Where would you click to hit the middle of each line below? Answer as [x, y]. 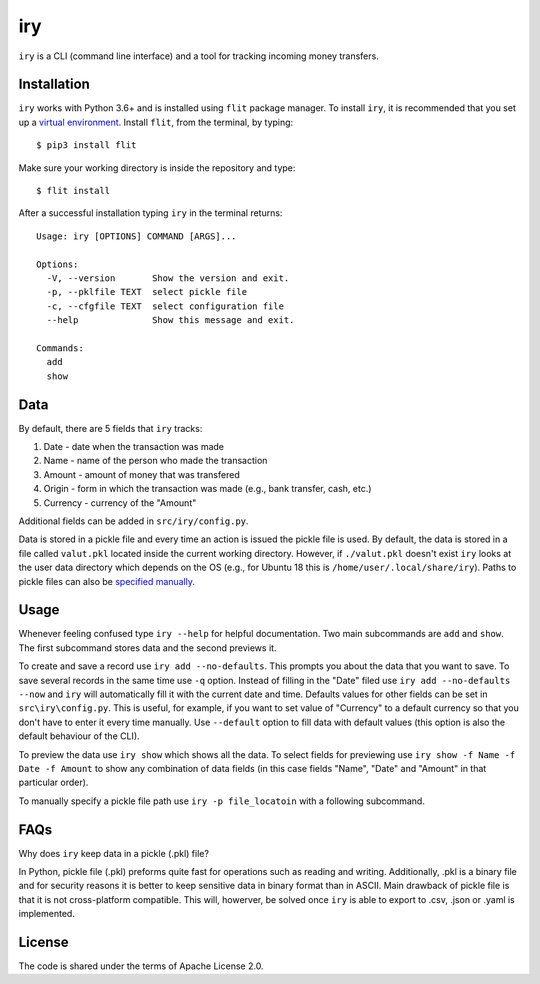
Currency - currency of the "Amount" [120, 502]
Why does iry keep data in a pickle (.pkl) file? [114, 853]
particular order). [53, 782]
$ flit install [73, 191]
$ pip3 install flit [86, 145]
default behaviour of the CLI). [79, 736]
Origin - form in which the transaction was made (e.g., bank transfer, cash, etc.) [207, 489]
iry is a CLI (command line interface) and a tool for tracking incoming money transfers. [198, 56]
